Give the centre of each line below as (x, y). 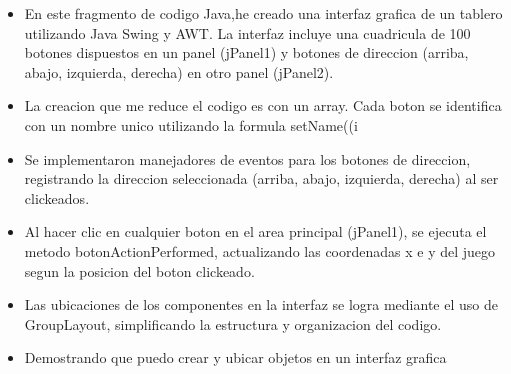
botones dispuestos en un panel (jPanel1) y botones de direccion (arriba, (246, 52)
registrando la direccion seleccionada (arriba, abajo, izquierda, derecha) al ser (261, 178)
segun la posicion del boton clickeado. (139, 270)
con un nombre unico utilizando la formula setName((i (191, 124)
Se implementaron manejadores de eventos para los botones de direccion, (247, 158)
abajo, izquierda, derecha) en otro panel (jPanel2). (179, 71)
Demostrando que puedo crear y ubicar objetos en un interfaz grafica (235, 357)
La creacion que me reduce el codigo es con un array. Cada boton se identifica (263, 105)
